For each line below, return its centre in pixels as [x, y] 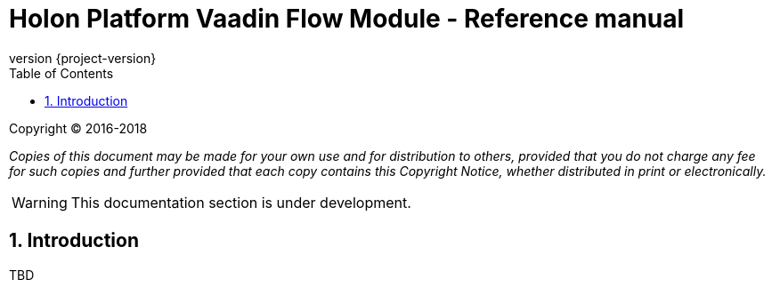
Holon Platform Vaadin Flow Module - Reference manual [347, 19]
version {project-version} [83, 58]
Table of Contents [61, 73]
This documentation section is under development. [241, 202]
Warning [40, 202]
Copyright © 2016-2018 [78, 128]
